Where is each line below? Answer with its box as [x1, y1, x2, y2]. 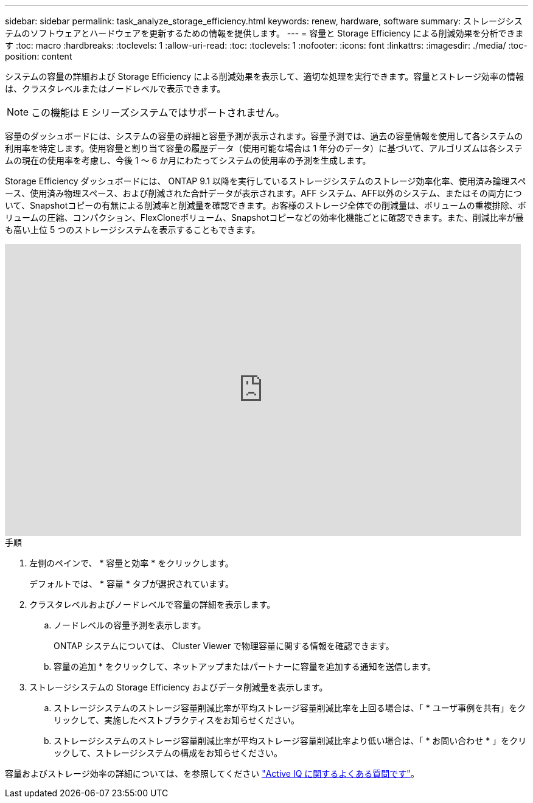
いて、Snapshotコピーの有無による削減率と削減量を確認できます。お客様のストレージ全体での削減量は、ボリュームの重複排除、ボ [5, 200, 526, 210]
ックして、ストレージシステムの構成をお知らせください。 [54, 748, 282, 758]
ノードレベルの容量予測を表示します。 [54, 620, 206, 630]
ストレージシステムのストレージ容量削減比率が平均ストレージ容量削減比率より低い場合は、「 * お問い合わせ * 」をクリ [54, 735, 527, 746]
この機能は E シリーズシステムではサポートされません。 [31, 106, 285, 119]
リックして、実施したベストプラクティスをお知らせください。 [54, 715, 300, 725]
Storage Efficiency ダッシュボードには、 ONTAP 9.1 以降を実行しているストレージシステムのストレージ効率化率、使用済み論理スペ [5, 176, 526, 186]
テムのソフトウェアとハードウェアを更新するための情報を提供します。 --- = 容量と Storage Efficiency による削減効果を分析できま [5, 28, 524, 38]
